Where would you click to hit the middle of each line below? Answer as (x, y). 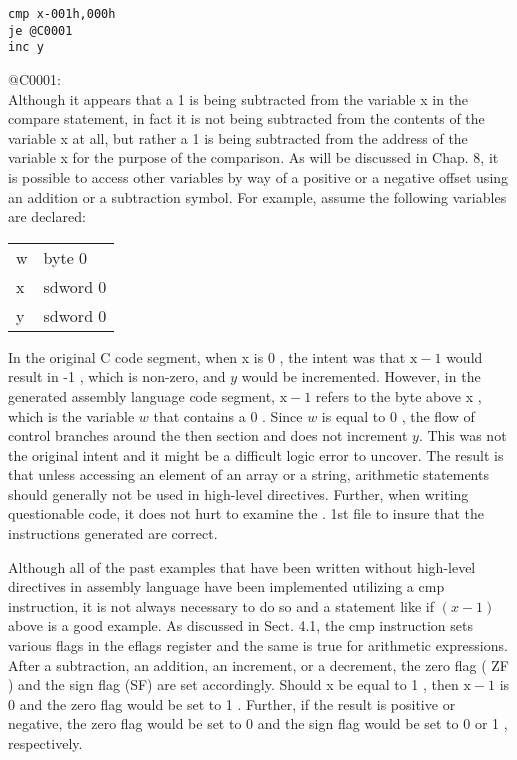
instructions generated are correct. (113, 533)
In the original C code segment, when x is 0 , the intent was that (207, 356)
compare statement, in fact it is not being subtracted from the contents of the (246, 118)
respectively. (45, 743)
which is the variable (71, 415)
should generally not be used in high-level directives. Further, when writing (238, 493)
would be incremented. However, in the (361, 376)
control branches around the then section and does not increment (208, 435)
